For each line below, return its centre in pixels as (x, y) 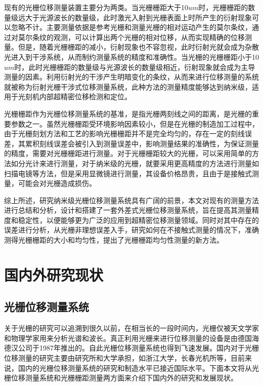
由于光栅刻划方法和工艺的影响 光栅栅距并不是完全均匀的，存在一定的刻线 (124, 133)
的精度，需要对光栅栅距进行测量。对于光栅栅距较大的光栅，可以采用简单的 (128, 153)
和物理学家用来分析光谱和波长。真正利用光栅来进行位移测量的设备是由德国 (128, 338)
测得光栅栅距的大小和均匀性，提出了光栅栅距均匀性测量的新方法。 (114, 240)
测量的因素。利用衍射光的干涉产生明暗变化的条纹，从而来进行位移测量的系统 (131, 77)
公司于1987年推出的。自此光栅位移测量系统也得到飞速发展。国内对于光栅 (138, 348)
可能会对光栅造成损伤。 (57, 183)
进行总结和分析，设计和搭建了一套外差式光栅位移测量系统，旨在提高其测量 (128, 210)
